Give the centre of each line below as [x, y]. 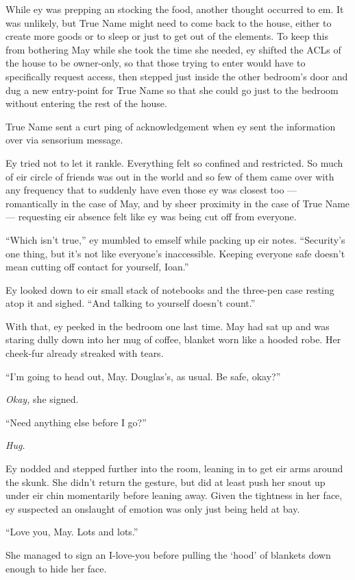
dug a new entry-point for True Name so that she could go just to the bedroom [172, 90]
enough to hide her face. [56, 568]
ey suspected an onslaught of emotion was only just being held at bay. [153, 508]
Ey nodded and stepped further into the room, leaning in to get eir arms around [174, 468]
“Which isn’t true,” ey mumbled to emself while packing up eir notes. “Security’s [175, 239]
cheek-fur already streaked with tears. [85, 353]
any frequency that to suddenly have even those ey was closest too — [151, 190]
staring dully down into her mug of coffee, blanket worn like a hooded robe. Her [173, 339]
